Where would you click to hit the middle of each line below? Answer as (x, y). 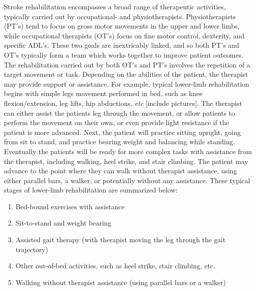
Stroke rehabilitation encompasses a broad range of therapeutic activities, (115, 6)
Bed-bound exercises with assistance (70, 206)
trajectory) (32, 249)
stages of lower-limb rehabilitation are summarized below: (91, 190)
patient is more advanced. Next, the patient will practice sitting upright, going (122, 132)
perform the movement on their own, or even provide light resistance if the (117, 122)
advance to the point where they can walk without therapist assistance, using (121, 171)
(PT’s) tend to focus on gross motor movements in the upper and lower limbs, (122, 26)
